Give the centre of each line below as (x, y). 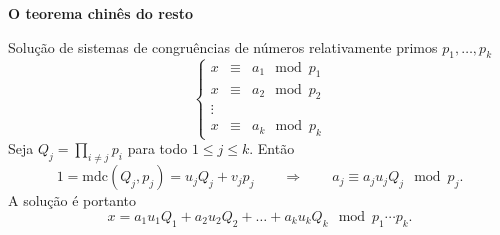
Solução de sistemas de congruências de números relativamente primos (223, 46)
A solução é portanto (72, 200)
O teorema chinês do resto (100, 13)
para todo (157, 148)
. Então (272, 148)
